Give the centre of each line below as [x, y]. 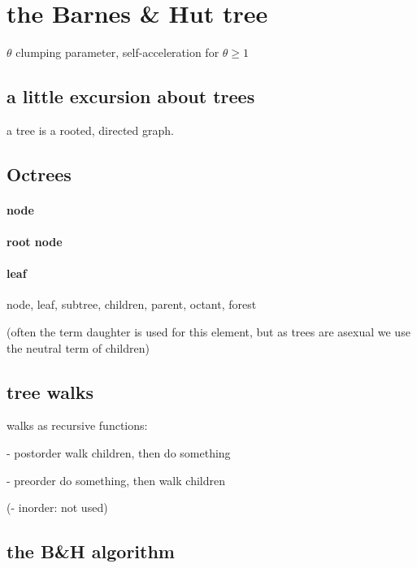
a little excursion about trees [131, 96]
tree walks [50, 391]
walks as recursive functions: [77, 425]
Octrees [39, 173]
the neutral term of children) [78, 347]
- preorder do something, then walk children [116, 480]
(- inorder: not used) [57, 507]
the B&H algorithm [91, 551]
